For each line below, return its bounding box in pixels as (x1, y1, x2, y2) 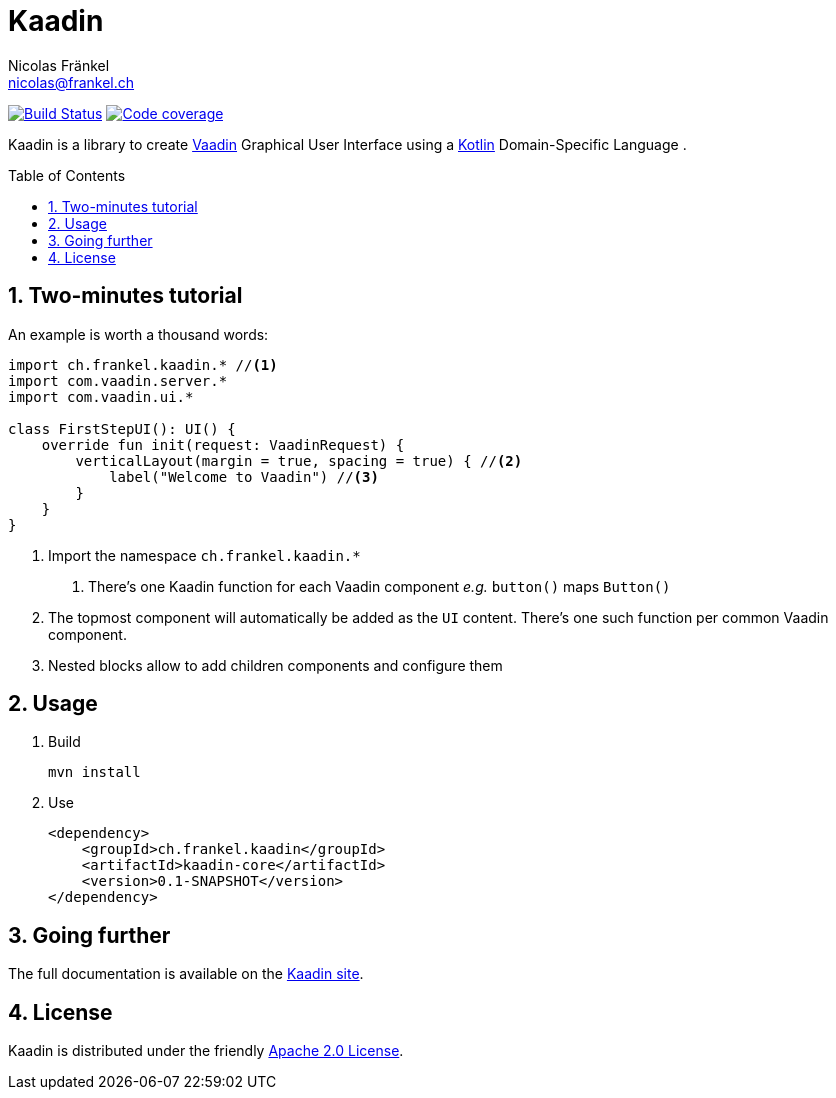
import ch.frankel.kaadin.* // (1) (8, 356, 278, 373)
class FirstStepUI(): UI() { (8, 420, 236, 437)
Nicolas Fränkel (8, 56, 110, 74)
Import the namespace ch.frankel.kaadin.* (48, 546, 361, 564)
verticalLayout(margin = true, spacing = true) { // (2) (75, 452, 523, 469)
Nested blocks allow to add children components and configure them (48, 656, 503, 674)
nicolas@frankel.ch (8, 73, 135, 91)
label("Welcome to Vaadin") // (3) (109, 468, 379, 485)
